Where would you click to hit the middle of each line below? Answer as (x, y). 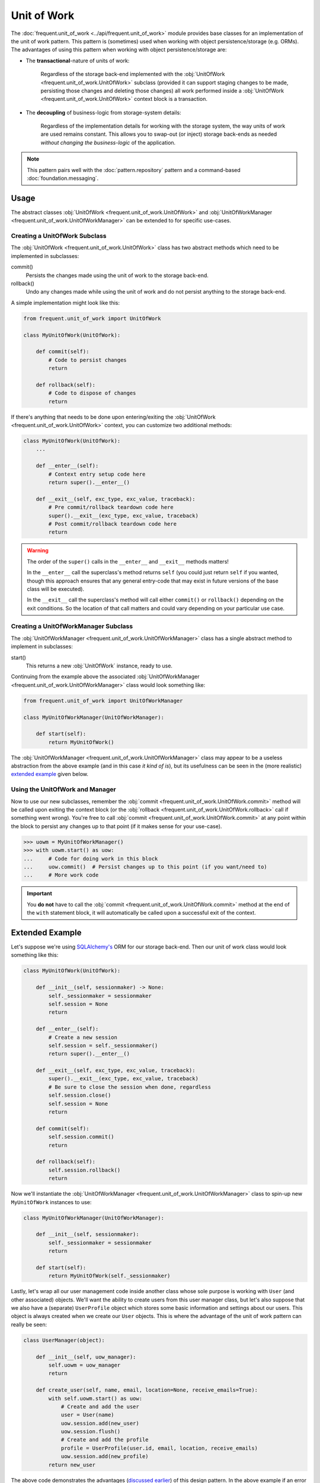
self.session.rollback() (84, 1170)
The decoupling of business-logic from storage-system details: (103, 112)
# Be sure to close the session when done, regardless (130, 1087)
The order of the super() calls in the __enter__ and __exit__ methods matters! (128, 561)
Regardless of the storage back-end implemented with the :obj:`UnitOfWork (133, 74)
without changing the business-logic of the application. (108, 142)
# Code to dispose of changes (92, 393)
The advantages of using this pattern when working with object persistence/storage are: (119, 50)
